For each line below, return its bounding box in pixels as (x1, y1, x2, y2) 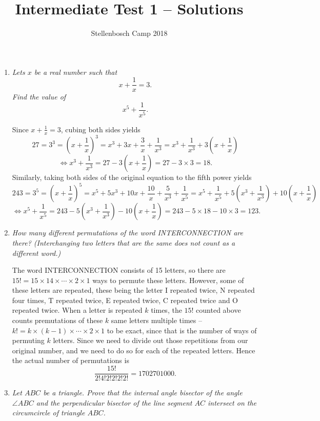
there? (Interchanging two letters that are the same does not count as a (12, 237, 235, 248)
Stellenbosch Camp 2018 (91, 28, 168, 38)
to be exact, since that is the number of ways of (107, 325, 257, 335)
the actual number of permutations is (12, 355, 129, 366)
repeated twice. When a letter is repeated (12, 305, 143, 315)
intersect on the (208, 397, 257, 408)
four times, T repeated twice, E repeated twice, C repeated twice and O (12, 294, 238, 305)
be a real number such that (34, 66, 117, 77)
